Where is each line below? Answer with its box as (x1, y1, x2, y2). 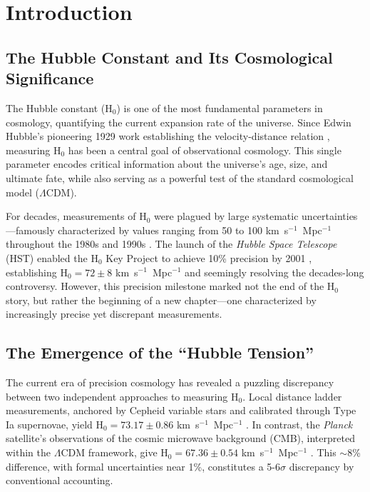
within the (6, 445, 51, 460)
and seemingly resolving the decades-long (185, 264, 364, 279)
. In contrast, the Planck (246, 416, 353, 431)
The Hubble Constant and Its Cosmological (6, 46, 333, 68)
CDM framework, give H (61, 445, 168, 460)
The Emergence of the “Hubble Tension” (6, 341, 314, 363)
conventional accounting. (6, 473, 113, 488)
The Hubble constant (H (6, 100, 113, 115)
